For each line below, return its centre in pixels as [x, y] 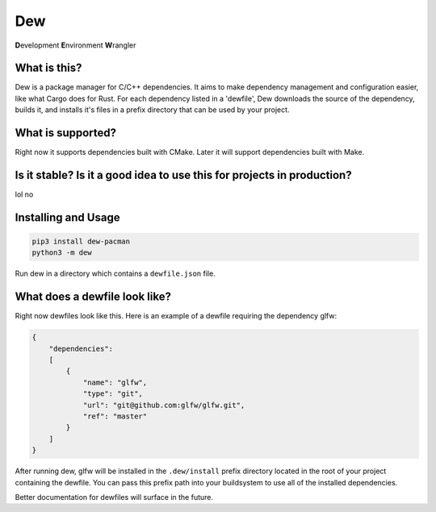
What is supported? [66, 133]
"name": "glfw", [115, 382]
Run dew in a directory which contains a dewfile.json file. [115, 273]
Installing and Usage [67, 217]
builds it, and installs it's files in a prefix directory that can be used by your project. [152, 110]
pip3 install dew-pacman [81, 241]
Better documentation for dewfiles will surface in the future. [114, 497]
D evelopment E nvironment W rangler [75, 45]
